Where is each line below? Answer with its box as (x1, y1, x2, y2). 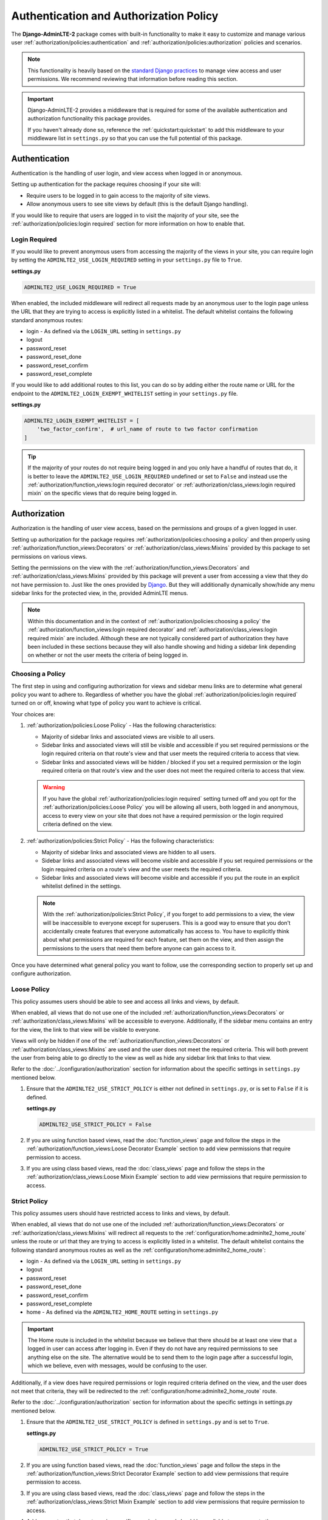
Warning (43, 784, 65, 791)
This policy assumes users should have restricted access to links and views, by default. (11, 1209, 230, 1217)
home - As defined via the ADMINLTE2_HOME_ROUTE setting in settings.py (26, 1308, 219, 1316)
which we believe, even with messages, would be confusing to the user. (27, 1362, 208, 1369)
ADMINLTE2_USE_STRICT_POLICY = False (39, 1121, 152, 1128)
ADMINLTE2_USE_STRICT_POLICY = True (39, 1446, 149, 1453)
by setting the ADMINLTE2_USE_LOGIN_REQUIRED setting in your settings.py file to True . (11, 256, 242, 264)
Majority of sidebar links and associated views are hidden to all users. (41, 848, 216, 855)
